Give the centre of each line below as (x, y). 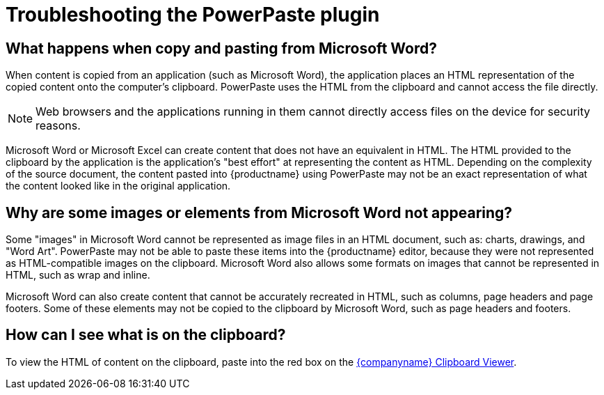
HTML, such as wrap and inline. (78, 275)
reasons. (58, 126)
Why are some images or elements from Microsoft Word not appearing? (259, 212)
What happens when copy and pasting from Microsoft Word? (221, 48)
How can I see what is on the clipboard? (146, 335)
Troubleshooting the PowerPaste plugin (193, 15)
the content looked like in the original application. (118, 186)
